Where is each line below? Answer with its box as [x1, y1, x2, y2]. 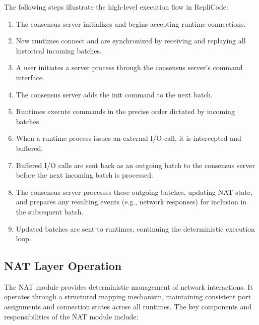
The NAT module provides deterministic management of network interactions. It [4, 281, 253, 292]
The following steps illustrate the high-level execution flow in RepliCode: [4, 2, 228, 12]
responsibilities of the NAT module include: [4, 311, 139, 321]
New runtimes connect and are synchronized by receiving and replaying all [16, 35, 246, 46]
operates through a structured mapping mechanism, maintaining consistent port [4, 291, 251, 302]
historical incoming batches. [16, 45, 102, 56]
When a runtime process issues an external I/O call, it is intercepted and [16, 133, 241, 143]
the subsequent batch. [16, 206, 84, 216]
